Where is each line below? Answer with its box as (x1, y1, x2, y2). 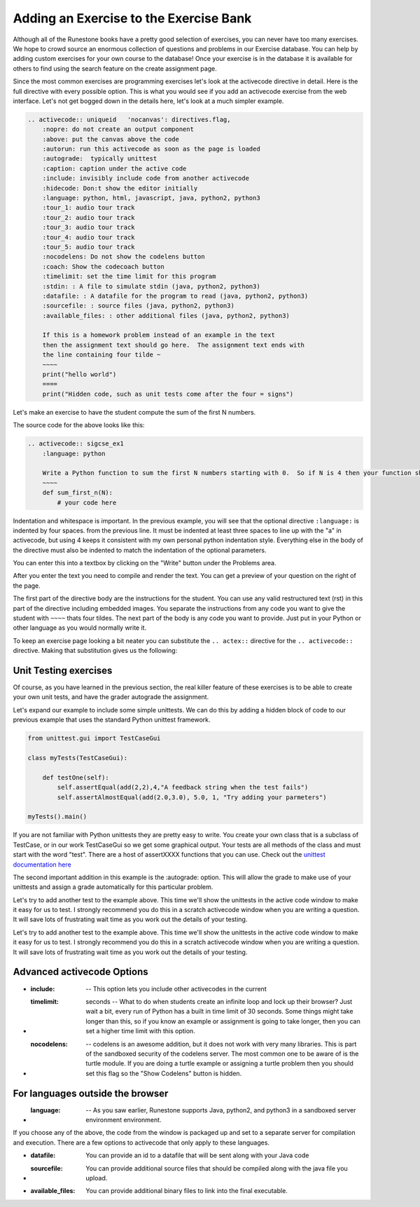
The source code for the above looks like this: (13, 421, 145, 429)
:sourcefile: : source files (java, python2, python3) (42, 302, 234, 310)
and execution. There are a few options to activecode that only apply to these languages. (13, 1138, 269, 1147)
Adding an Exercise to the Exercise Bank (13, 11, 252, 26)
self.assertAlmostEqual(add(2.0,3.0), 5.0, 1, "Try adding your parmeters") (57, 793, 327, 801)
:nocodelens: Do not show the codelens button (42, 253, 206, 261)
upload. (85, 1173, 108, 1182)
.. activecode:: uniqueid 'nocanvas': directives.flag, (27, 116, 231, 123)
